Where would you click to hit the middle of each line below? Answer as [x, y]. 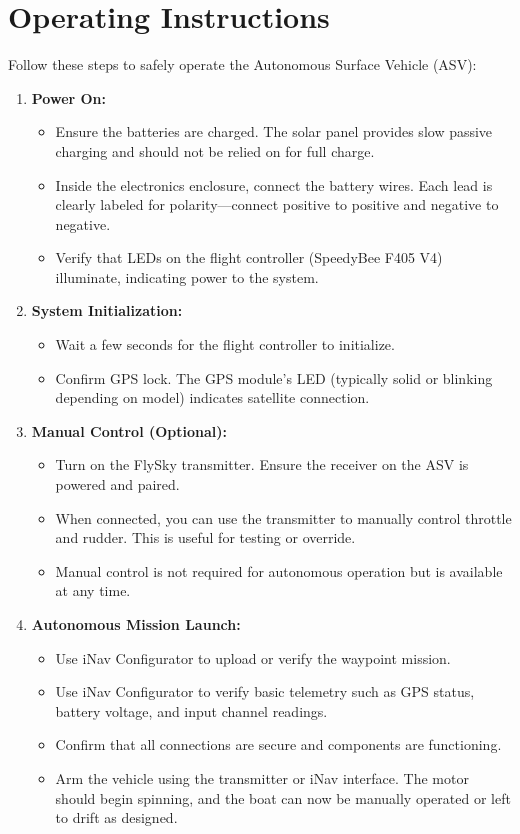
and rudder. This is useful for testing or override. [205, 537]
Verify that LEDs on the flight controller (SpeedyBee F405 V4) [249, 257]
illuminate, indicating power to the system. [187, 276]
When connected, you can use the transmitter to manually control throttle [283, 517]
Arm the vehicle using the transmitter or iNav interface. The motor [262, 777]
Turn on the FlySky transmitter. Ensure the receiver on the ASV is [262, 464]
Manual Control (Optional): [129, 430]
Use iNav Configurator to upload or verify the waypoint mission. [253, 657]
